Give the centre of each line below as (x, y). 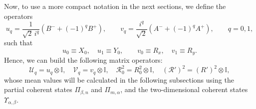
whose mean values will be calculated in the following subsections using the (119, 79)
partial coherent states (38, 89)
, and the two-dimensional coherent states (184, 89)
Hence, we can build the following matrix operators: (83, 60)
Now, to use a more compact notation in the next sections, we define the (115, 6)
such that (18, 43)
